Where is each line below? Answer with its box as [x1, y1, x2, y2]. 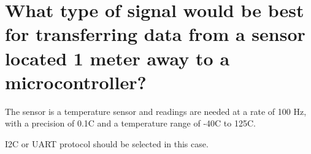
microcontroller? [5, 69, 147, 94]
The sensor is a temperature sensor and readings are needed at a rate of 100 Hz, [5, 105, 307, 117]
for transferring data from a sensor [5, 21, 305, 46]
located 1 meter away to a [5, 45, 230, 70]
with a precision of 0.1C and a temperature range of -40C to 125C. [5, 117, 256, 130]
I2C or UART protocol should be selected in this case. [5, 137, 209, 150]
